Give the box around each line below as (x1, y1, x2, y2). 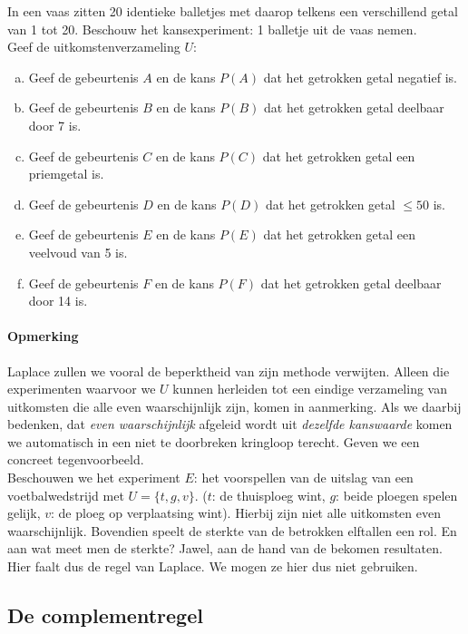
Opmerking (7, 327, 79, 346)
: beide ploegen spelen (336, 485, 458, 504)
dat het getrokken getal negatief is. (263, 67, 457, 86)
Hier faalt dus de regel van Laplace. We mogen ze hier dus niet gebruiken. (7, 557, 418, 576)
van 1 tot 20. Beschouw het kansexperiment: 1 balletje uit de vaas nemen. (7, 19, 417, 38)
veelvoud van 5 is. (28, 242, 128, 261)
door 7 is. (28, 115, 82, 134)
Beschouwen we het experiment (7, 468, 180, 487)
